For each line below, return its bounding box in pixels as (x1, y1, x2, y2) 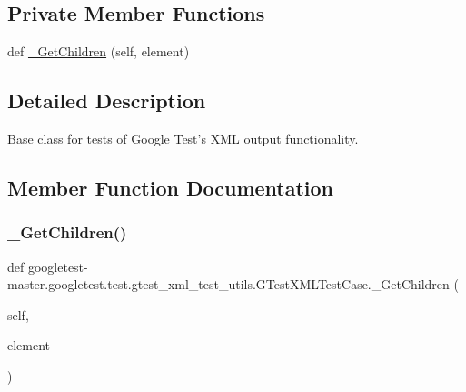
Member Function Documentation (7, 173, 334, 201)
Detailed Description (7, 86, 206, 115)
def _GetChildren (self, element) (7, 42, 190, 61)
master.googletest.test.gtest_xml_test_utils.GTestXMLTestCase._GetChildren (7, 275, 450, 294)
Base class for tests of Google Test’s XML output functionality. (7, 129, 359, 147)
